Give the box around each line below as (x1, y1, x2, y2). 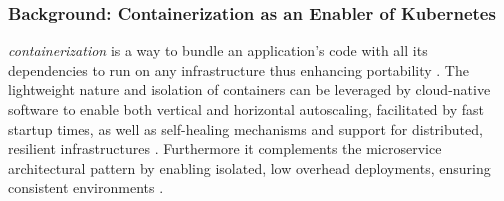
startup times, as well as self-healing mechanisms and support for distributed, (8, 118, 483, 139)
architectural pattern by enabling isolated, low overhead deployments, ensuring (8, 157, 491, 178)
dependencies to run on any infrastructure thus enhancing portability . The (8, 59, 469, 80)
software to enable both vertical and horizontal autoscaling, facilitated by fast (8, 99, 484, 119)
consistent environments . (8, 177, 164, 198)
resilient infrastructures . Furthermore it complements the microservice (8, 138, 442, 159)
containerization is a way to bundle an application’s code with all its (8, 40, 428, 61)
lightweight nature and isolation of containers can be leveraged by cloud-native (8, 79, 491, 100)
